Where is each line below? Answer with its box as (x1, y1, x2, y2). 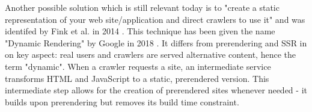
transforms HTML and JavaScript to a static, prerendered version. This (5, 72, 269, 84)
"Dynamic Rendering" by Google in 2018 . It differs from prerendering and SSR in (5, 36, 307, 49)
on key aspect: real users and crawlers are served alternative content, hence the (5, 48, 296, 61)
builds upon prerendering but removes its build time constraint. (5, 95, 239, 108)
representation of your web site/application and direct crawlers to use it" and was (5, 13, 305, 25)
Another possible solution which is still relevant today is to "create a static (5, 1, 280, 13)
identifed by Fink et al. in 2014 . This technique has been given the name (5, 25, 275, 37)
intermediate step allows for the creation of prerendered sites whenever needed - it (5, 84, 307, 96)
